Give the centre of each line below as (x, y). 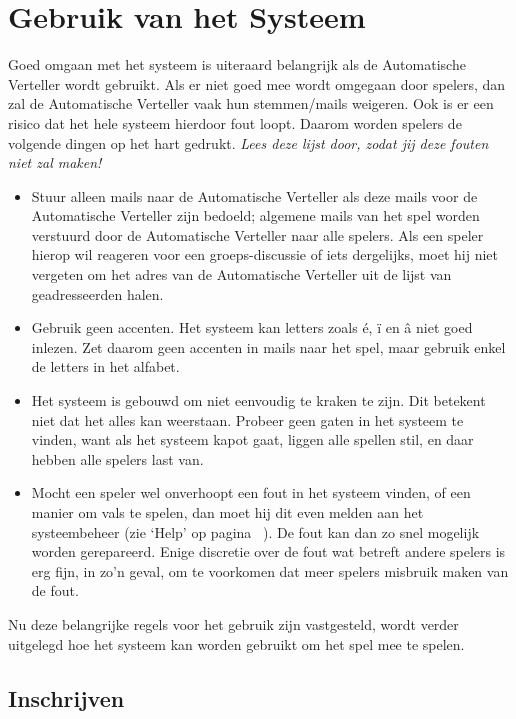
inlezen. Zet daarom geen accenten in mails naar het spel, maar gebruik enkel (268, 346)
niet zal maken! (55, 162)
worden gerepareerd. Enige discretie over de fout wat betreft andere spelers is (268, 551)
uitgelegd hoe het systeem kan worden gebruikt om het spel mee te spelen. (236, 643)
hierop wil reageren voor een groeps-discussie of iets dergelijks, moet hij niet (264, 254)
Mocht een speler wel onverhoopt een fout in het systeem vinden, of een (251, 492)
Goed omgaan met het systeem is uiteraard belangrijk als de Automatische (237, 64)
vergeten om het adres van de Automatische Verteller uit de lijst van (241, 274)
